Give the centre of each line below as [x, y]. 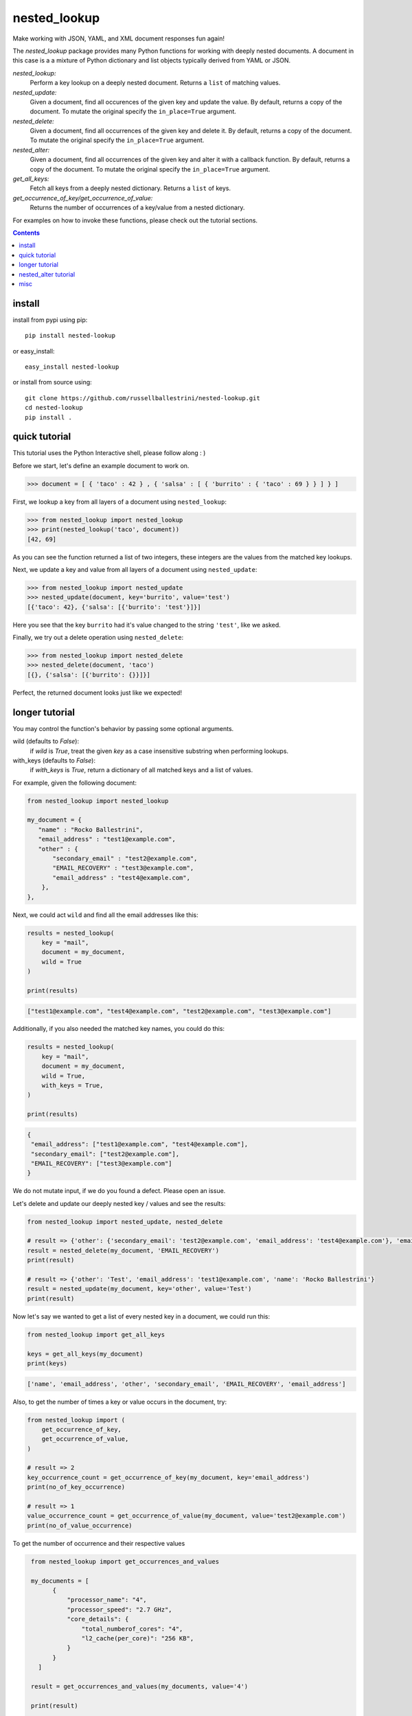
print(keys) [47, 1363]
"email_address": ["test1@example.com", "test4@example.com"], [140, 1144]
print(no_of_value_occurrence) [80, 1525]
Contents [26, 233]
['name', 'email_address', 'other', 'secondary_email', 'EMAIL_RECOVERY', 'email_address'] [186, 1384]
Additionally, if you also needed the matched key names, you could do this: [119, 1029]
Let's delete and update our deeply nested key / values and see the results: [119, 1203]
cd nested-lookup [54, 408]
